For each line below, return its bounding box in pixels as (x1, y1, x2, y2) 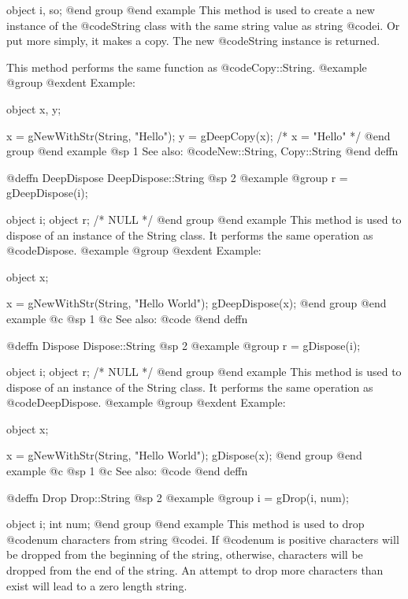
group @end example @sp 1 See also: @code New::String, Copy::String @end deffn (6, 143, 399, 159)
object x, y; (6, 100, 61, 117)
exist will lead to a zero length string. (6, 577, 187, 593)
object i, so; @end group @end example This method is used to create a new (6, 2, 375, 17)
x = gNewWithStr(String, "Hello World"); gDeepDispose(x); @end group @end (6, 295, 387, 311)
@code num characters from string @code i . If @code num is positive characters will (6, 530, 399, 547)
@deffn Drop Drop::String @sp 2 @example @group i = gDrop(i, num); (6, 489, 349, 505)
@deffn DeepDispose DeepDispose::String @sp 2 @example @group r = (6, 169, 348, 185)
